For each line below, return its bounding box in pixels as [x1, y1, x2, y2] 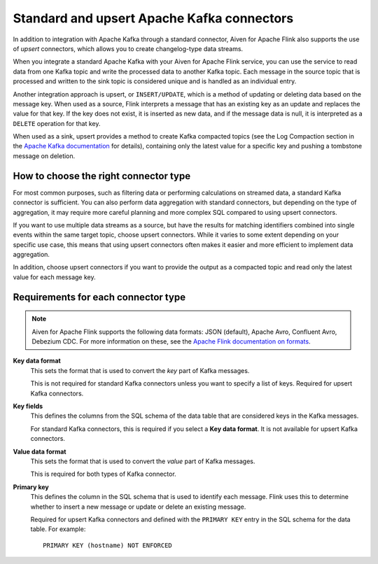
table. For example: [30, 525, 86, 533]
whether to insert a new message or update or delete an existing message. [30, 502, 246, 511]
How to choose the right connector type [13, 170, 191, 182]
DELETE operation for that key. [13, 119, 101, 127]
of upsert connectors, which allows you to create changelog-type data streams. [13, 44, 244, 52]
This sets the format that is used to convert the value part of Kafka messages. [30, 457, 255, 465]
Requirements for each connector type [13, 291, 185, 303]
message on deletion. [13, 151, 76, 160]
